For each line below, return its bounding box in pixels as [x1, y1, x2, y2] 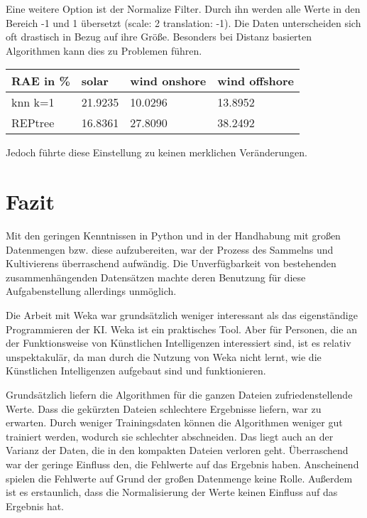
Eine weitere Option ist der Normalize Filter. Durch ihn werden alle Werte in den [6, 1, 361, 16]
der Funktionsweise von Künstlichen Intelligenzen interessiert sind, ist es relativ [6, 335, 351, 350]
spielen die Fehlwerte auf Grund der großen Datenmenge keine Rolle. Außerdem [6, 470, 353, 485]
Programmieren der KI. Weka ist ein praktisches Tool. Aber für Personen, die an [6, 321, 357, 336]
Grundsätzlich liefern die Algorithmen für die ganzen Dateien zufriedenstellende [6, 387, 353, 402]
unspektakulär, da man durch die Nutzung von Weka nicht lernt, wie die [6, 349, 322, 364]
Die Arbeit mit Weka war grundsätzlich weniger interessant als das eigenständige [6, 308, 358, 323]
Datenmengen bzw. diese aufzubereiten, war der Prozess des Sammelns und [6, 242, 334, 257]
